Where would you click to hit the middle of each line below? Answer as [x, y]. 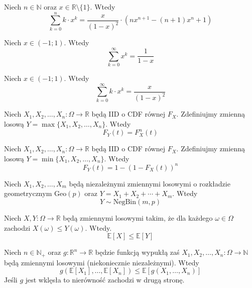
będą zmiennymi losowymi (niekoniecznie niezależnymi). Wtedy [102, 262]
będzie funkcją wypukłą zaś [137, 252]
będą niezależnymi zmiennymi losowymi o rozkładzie [150, 183]
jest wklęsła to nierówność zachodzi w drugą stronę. [105, 280]
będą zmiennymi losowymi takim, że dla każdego [138, 217]
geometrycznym [28, 193]
